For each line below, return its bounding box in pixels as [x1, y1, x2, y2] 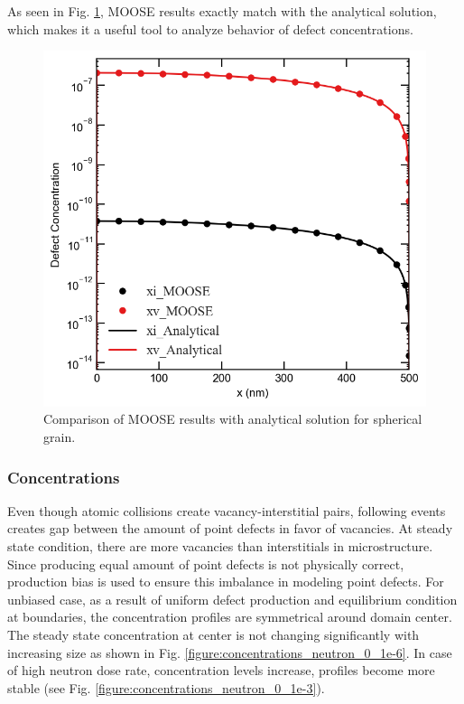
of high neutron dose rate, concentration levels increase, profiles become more [7, 661, 435, 680]
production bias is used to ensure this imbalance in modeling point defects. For [7, 572, 444, 591]
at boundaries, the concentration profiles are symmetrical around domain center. [7, 607, 452, 626]
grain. [43, 427, 76, 446]
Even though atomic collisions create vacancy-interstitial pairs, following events [7, 501, 446, 520]
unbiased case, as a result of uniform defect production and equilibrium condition [7, 589, 458, 608]
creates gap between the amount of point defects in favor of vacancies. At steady [7, 519, 453, 538]
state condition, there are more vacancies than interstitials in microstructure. [7, 537, 433, 555]
